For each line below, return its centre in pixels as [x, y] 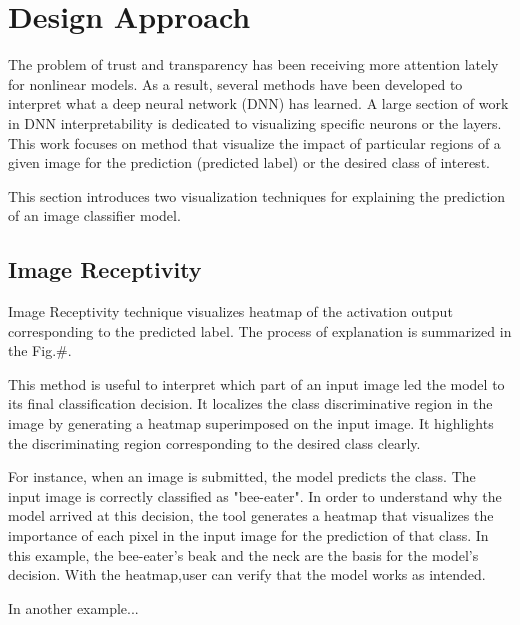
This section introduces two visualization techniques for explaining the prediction [257, 195]
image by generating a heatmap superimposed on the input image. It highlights [251, 423]
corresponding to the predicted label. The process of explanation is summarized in [260, 330]
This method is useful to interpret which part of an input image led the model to [256, 383]
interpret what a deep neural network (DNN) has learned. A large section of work [258, 103]
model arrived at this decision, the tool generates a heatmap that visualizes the [251, 515]
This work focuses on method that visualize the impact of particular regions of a [254, 142]
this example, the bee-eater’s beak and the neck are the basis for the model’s [243, 554]
